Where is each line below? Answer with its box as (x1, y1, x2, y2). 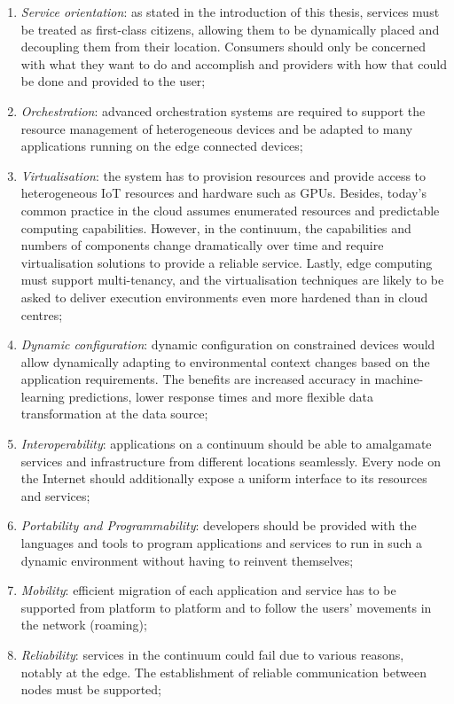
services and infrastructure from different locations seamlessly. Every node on (20, 451, 441, 470)
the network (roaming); (20, 615, 147, 634)
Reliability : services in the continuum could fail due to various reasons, (20, 645, 404, 663)
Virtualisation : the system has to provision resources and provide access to (20, 166, 427, 184)
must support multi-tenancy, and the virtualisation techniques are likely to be (20, 270, 444, 289)
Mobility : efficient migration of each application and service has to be (20, 581, 396, 599)
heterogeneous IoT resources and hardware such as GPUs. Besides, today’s (20, 184, 427, 202)
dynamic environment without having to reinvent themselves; (20, 551, 354, 569)
